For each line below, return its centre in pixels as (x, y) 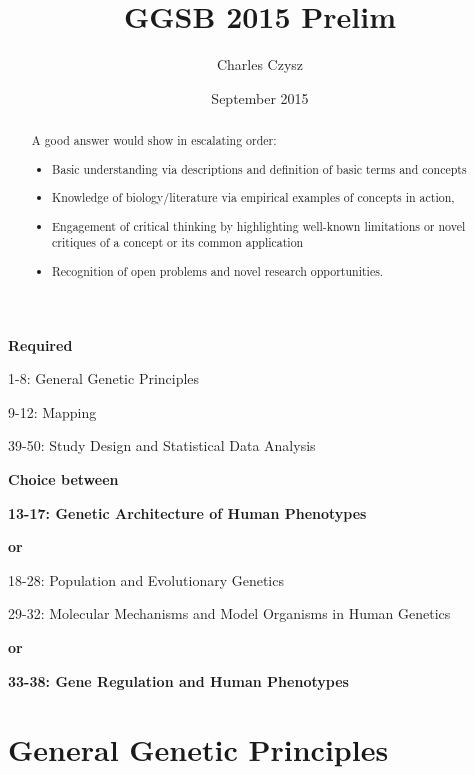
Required (40, 344)
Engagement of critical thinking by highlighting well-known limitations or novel (259, 225)
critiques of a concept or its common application (178, 242)
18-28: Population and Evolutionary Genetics (146, 579)
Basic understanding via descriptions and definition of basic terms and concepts (259, 168)
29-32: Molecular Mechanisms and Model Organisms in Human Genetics (229, 613)
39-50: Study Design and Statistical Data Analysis (162, 445)
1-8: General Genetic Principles (104, 378)
